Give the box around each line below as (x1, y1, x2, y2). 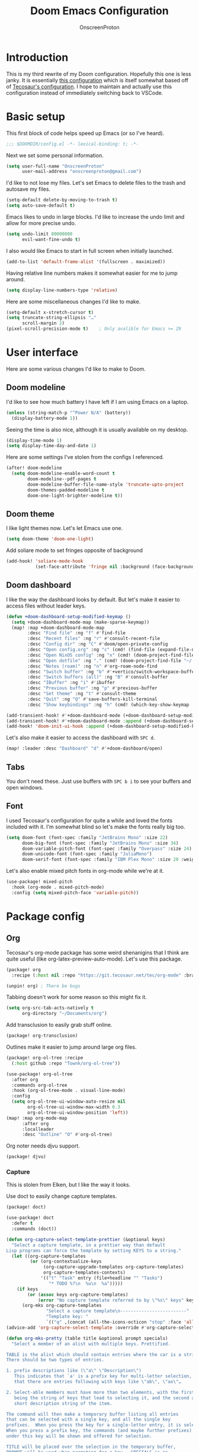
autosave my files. (6, 185, 51, 193)
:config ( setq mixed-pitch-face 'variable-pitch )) (11, 889, 139, 895)
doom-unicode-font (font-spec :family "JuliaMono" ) (21, 851, 152, 857)
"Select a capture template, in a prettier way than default (11, 1242, 166, 1248)
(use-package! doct (6, 1215, 54, 1221)
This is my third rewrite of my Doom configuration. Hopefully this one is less (6, 70, 191, 78)
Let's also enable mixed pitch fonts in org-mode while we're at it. (6, 868, 164, 875)
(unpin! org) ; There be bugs (6, 983, 81, 989)
